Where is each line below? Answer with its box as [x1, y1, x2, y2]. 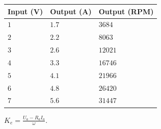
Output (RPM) [98, 6, 154, 16]
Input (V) [8, 6, 43, 16]
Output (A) [50, 6, 92, 16]
